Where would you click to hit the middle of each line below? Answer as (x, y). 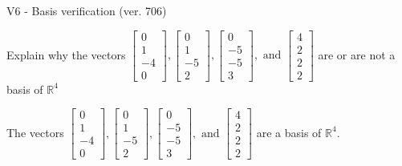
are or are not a (357, 54)
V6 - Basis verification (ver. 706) (87, 10)
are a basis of (289, 132)
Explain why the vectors (66, 54)
